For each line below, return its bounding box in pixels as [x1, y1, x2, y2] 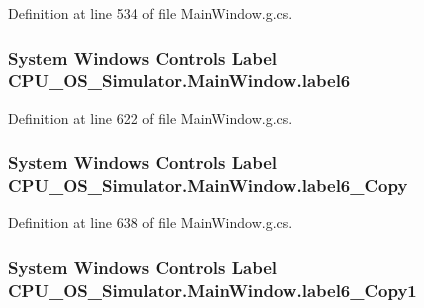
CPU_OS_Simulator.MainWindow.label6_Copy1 [8, 277, 417, 302]
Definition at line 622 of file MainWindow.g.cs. [8, 107, 293, 128]
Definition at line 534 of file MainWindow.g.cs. [8, 3, 293, 23]
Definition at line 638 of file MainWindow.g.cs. [8, 212, 293, 233]
